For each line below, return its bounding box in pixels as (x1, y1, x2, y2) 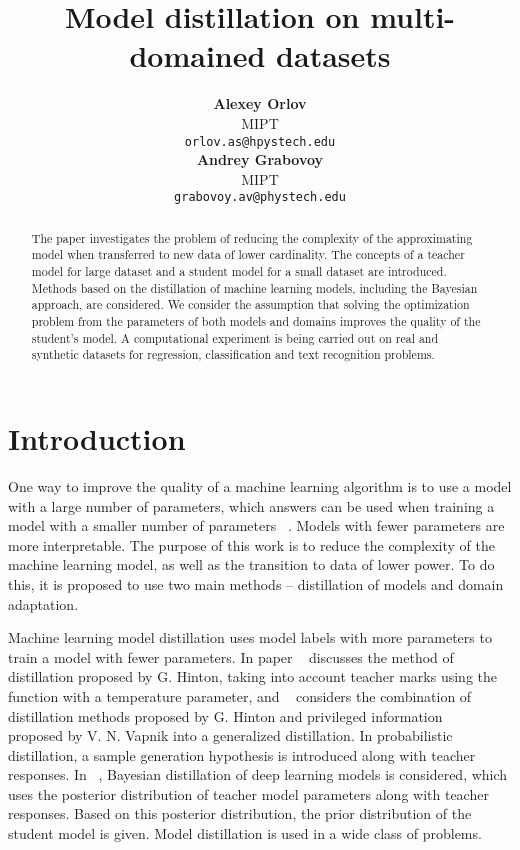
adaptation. (8, 593, 79, 614)
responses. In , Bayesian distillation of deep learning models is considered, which (8, 764, 508, 785)
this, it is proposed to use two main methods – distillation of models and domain (8, 573, 504, 594)
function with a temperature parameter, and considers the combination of (8, 685, 472, 706)
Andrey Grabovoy (196, 149, 324, 170)
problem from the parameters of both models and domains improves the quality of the (31, 313, 481, 330)
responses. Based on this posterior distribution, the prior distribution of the (8, 803, 472, 824)
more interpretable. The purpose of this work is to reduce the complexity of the (8, 534, 495, 555)
